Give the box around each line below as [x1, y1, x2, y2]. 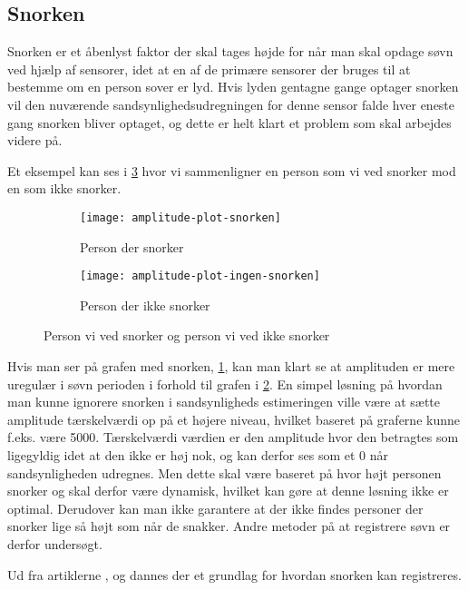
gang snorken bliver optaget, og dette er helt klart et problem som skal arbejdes [7, 113, 452, 132]
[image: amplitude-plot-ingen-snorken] [80, 270, 320, 283]
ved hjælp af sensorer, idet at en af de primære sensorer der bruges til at [7, 59, 411, 78]
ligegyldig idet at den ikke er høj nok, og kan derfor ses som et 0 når [7, 446, 388, 465]
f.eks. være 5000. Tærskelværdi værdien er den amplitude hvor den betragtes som [7, 428, 459, 447]
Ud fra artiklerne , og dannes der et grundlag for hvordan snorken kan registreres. [7, 565, 462, 584]
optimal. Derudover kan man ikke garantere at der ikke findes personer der [7, 498, 424, 517]
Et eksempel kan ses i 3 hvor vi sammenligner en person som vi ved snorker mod [7, 161, 456, 180]
